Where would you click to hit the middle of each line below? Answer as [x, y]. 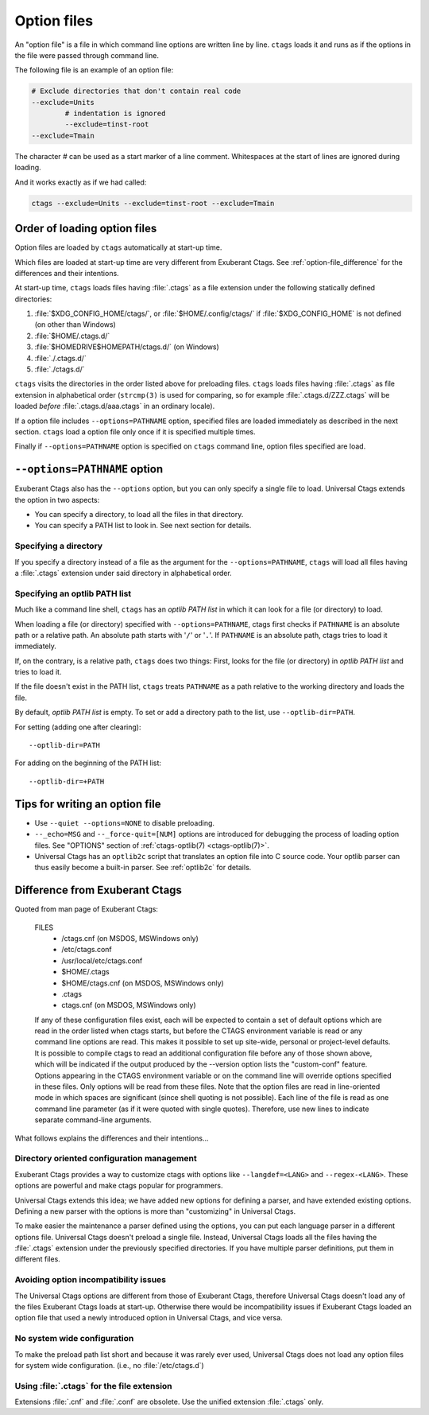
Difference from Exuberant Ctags [99, 890]
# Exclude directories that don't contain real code [136, 91]
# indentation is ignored [115, 114]
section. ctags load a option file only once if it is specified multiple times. [135, 431]
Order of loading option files [86, 229]
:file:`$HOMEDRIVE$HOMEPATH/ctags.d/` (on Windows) [127, 347]
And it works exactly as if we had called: [81, 182]
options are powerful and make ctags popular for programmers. [119, 1186]
